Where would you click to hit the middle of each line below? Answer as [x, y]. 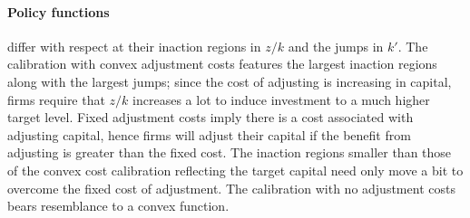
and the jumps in [336, 46]
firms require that [56, 99]
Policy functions [59, 11]
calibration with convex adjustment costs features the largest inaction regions [222, 64]
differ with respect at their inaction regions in [134, 46]
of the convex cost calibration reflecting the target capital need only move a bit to [235, 170]
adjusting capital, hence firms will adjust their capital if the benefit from [209, 134]
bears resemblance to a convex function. [118, 206]
